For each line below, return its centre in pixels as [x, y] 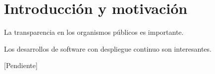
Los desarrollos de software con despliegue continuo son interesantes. [108, 48]
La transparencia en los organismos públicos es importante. [94, 32]
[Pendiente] [21, 65]
